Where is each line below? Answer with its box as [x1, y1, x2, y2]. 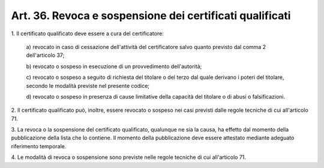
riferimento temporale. [11, 142, 67, 149]
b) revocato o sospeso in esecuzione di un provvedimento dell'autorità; [26, 63, 202, 70]
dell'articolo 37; [26, 51, 65, 59]
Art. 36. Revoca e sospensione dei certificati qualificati [11, 9, 291, 22]
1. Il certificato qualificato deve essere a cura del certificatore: [11, 30, 164, 37]
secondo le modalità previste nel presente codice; [26, 82, 150, 89]
